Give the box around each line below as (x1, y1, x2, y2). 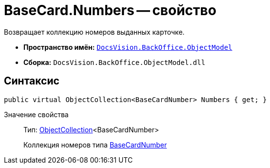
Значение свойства (4, 110, 69, 119)
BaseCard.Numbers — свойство (4, 2, 216, 19)
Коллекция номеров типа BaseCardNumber (23, 140, 167, 149)
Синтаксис (4, 75, 59, 87)
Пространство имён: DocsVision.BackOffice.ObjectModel (23, 42, 232, 51)
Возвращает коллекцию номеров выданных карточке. (4, 27, 185, 36)
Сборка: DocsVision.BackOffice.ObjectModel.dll (23, 58, 206, 66)
